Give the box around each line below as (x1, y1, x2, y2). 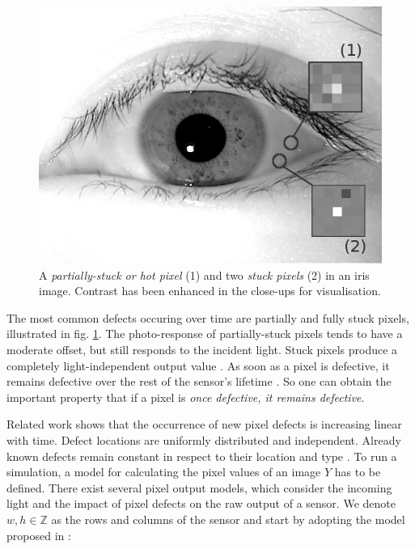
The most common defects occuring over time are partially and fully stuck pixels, (6, 309, 409, 326)
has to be (334, 463, 381, 480)
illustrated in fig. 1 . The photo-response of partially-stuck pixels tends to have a (6, 325, 403, 342)
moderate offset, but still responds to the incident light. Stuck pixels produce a (6, 340, 398, 357)
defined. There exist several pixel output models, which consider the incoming (6, 479, 392, 496)
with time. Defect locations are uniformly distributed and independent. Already (6, 431, 401, 448)
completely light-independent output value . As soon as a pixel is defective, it (6, 357, 390, 374)
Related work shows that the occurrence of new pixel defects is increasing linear (6, 416, 402, 433)
